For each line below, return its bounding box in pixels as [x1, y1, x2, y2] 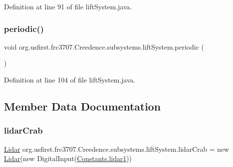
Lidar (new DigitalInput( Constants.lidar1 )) [4, 153, 132, 164]
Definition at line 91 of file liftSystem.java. [4, 1, 132, 11]
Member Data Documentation [4, 98, 161, 113]
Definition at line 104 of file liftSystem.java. [4, 75, 135, 84]
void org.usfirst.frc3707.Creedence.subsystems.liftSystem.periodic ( [4, 41, 204, 52]
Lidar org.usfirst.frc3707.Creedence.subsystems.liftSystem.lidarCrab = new [4, 143, 229, 154]
